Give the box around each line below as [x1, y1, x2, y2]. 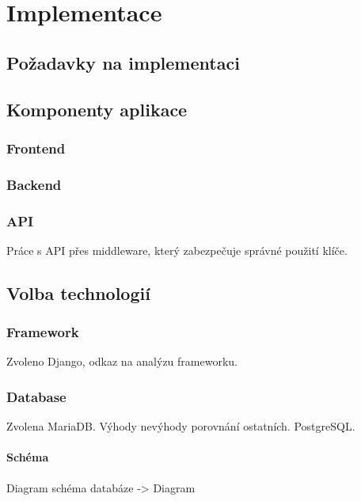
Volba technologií [6, 280, 150, 305]
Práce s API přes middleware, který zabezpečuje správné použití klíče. [6, 241, 348, 258]
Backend [6, 174, 62, 194]
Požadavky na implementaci [6, 50, 240, 74]
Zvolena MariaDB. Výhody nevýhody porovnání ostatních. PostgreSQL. [6, 418, 355, 435]
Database [6, 386, 66, 406]
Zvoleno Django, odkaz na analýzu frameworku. [6, 353, 237, 370]
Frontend [6, 138, 66, 158]
